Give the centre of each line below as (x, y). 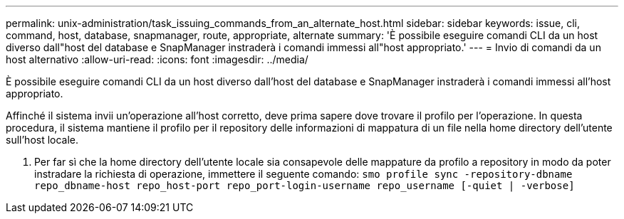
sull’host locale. (42, 140)
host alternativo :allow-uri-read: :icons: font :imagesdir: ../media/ (157, 59)
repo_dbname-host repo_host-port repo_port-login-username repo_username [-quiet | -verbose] (305, 186)
